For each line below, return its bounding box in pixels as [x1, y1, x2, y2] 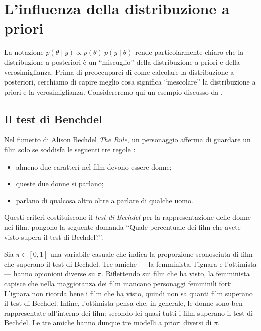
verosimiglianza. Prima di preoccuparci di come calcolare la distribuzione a [4, 66, 234, 77]
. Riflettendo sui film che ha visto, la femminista [101, 268, 250, 279]
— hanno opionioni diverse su [4, 268, 95, 279]
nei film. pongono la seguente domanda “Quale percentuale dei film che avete [4, 222, 241, 232]
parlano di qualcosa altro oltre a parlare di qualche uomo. [16, 195, 193, 205]
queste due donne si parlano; [16, 178, 104, 189]
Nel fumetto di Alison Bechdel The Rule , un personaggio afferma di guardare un [4, 134, 251, 145]
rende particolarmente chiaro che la [135, 47, 244, 57]
